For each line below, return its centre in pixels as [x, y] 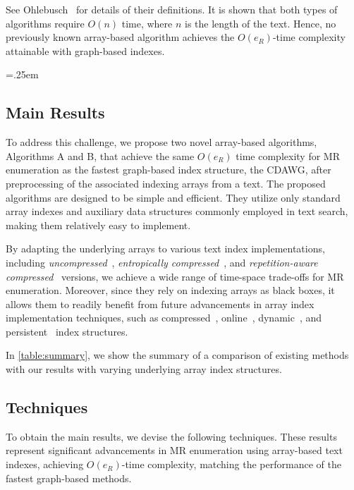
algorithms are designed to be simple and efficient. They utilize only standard [173, 197]
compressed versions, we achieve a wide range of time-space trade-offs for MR [175, 276]
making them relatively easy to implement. [98, 225]
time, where [147, 23]
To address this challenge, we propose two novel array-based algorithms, [161, 142]
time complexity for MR [288, 155]
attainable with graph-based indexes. [85, 50]
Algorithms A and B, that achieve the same [100, 155]
